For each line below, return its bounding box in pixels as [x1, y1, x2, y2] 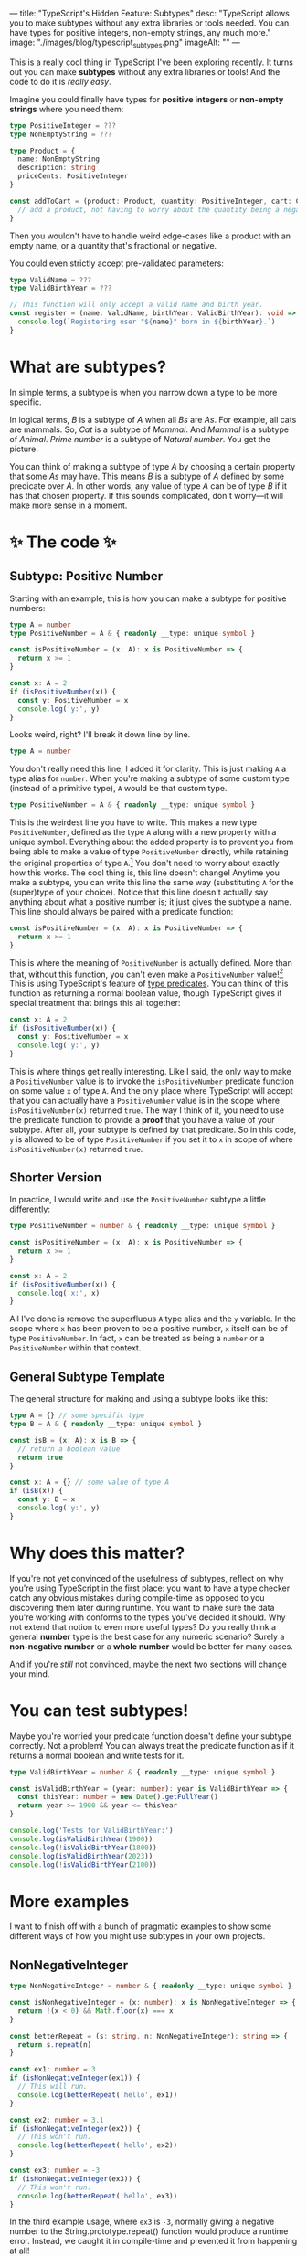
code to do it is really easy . [9, 76, 111, 87]
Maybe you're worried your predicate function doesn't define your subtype [9, 1731, 292, 1742]
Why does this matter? [9, 1542, 185, 1563]
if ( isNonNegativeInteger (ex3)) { [9, 2174, 142, 2183]
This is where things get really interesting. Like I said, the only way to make [9, 1065, 291, 1076]
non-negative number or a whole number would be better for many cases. [9, 1640, 294, 1652]
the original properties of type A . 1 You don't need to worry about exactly [9, 856, 281, 868]
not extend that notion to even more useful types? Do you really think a [9, 1621, 277, 1632]
